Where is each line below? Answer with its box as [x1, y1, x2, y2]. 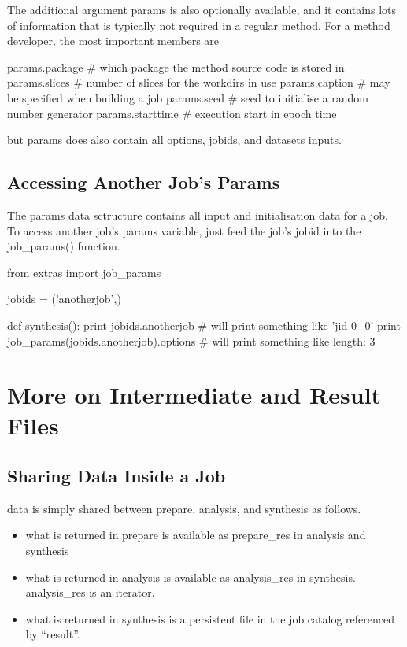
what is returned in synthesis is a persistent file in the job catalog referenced [25, 610, 394, 627]
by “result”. [25, 626, 80, 642]
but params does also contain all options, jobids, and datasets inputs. [7, 131, 342, 148]
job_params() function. [7, 238, 120, 254]
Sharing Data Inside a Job [7, 464, 226, 488]
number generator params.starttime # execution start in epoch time [7, 105, 337, 121]
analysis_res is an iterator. [25, 584, 155, 601]
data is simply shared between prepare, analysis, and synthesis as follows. [7, 500, 361, 516]
